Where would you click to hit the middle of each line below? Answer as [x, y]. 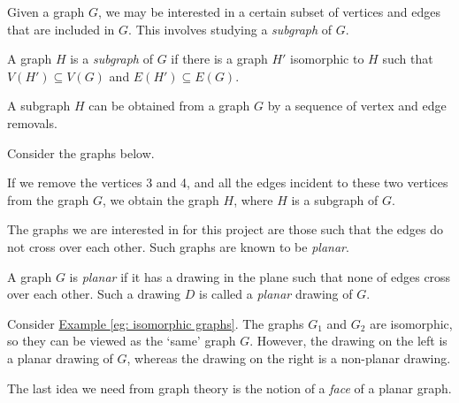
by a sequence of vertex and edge [357, 106]
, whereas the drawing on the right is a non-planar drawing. [289, 357]
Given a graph [46, 11]
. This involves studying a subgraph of [230, 29]
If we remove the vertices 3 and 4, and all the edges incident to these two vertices [228, 182]
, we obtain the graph [161, 199]
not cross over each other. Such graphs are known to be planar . [178, 246]
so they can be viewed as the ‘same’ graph [122, 341]
